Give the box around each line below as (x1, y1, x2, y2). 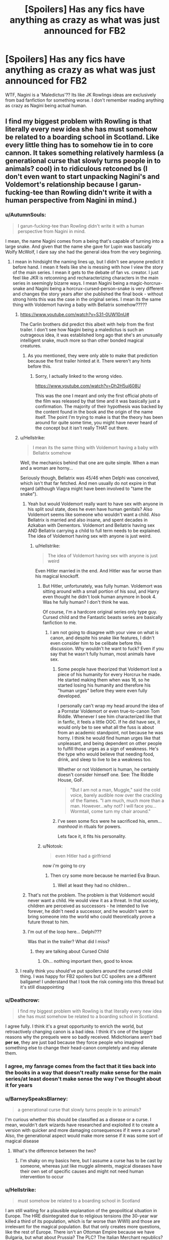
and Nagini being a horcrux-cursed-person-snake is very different (26, 285, 164, 291)
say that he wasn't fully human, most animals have (50, 651, 155, 657)
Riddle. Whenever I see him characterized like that (58, 713, 162, 719)
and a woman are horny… (20, 465, 73, 471)
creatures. (20, 342, 42, 348)
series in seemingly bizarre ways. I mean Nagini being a (12, 280, 129, 286)
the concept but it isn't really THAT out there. (35, 425, 129, 431)
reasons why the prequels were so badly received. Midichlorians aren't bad (5, 1034, 162, 1040)
